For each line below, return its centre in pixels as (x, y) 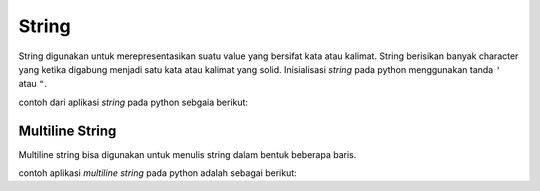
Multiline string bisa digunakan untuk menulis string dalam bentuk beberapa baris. (187, 154)
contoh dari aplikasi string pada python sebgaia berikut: (133, 102)
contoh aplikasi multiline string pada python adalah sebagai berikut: (157, 173)
